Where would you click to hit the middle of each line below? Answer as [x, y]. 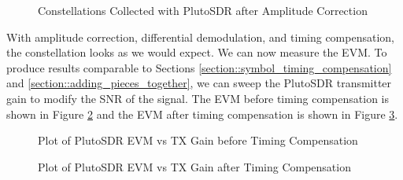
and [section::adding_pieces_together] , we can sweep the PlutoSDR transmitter [199, 83]
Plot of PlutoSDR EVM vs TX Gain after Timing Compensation [194, 166]
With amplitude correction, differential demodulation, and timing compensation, [200, 37]
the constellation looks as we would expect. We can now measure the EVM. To [197, 52]
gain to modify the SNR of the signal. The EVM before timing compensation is [198, 98]
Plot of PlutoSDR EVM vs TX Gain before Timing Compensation [198, 140]
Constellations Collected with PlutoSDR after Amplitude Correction [203, 10]
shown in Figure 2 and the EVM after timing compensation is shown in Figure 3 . [202, 114]
